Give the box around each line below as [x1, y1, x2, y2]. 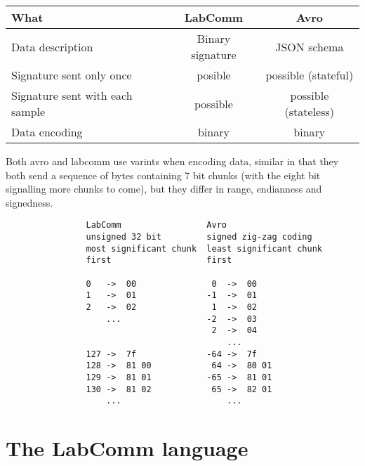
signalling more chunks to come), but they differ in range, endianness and [6, 181, 322, 196]
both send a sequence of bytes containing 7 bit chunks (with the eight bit [6, 167, 321, 182]
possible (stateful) [265, 67, 354, 83]
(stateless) [284, 103, 335, 119]
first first [86, 255, 232, 266]
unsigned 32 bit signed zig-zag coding [86, 232, 312, 242]
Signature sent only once [11, 67, 132, 83]
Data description [11, 38, 93, 55]
